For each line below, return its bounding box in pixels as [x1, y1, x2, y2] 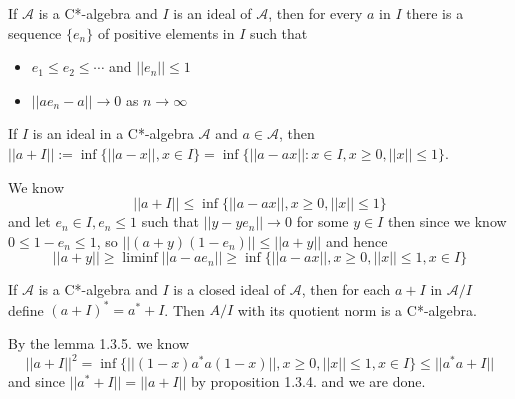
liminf [122, 251, 158, 266]
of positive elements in [97, 22, 235, 43]
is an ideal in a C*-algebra [32, 123, 194, 144]
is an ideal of [173, 3, 252, 23]
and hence [325, 230, 388, 251]
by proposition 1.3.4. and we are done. [191, 371, 426, 392]
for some [296, 211, 349, 232]
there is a [406, 3, 464, 23]
